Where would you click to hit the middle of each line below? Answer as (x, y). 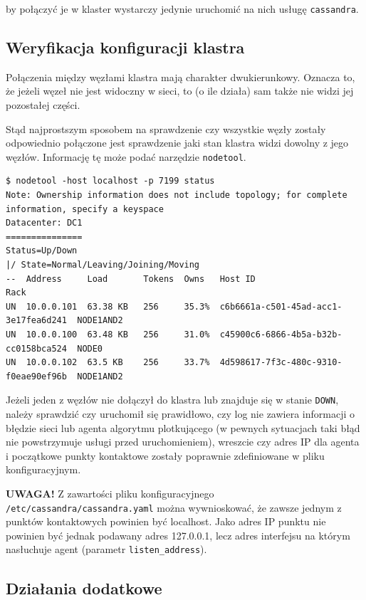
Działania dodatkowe (84, 588)
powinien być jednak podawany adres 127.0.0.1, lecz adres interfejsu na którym (178, 535)
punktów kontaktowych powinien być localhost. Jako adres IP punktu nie (166, 521)
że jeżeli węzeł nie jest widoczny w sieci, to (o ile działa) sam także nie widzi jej (180, 91)
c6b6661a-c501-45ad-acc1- (281, 306)
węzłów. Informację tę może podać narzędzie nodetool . (126, 156)
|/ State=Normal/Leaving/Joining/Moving (103, 265)
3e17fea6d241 (36, 321)
